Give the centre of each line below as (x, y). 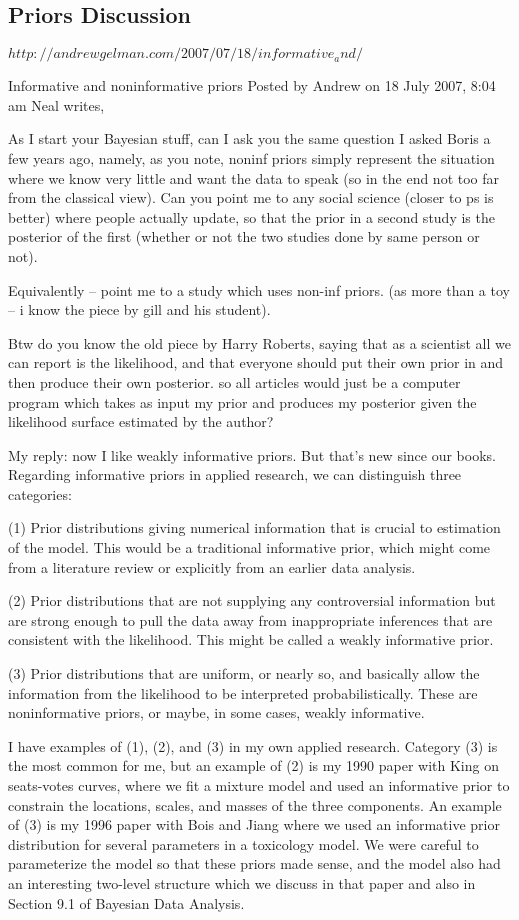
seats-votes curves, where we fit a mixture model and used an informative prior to (259, 785)
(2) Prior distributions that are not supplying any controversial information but (252, 600)
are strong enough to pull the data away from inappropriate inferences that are (250, 619)
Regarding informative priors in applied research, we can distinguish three (235, 474)
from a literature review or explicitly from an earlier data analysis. (212, 566)
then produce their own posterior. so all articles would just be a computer (234, 381)
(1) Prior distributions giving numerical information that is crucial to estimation (254, 527)
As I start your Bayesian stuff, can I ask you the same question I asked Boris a (249, 138)
